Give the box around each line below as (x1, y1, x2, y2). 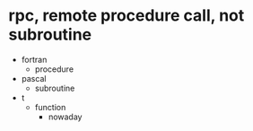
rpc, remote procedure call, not (8, 5, 245, 26)
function (34, 101, 66, 112)
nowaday (48, 111, 83, 122)
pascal (21, 73, 47, 83)
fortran (21, 54, 48, 65)
